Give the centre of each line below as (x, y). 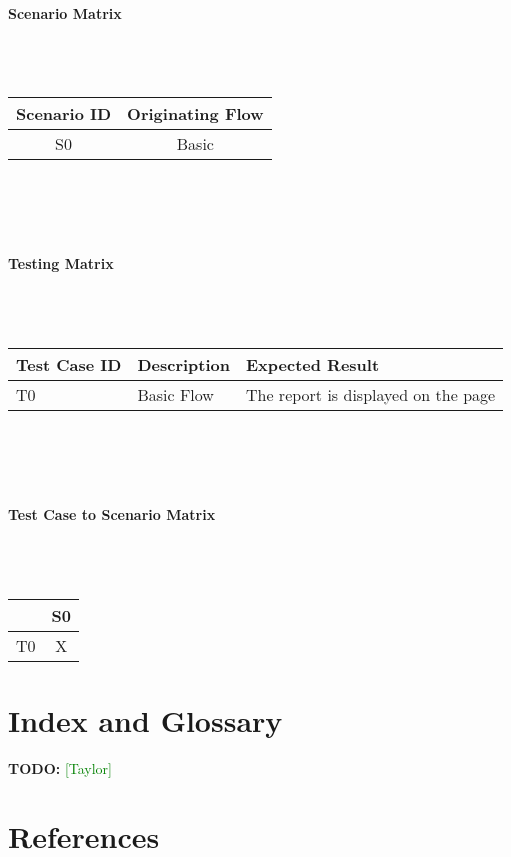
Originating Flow (195, 113)
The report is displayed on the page (370, 394)
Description (183, 364)
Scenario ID (64, 113)
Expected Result (312, 364)
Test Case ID (69, 364)
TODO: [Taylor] (60, 767)
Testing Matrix (61, 263)
